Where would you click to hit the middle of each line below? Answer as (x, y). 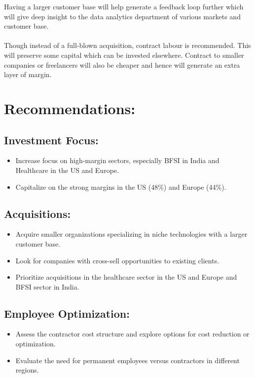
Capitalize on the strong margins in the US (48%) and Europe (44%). (121, 187)
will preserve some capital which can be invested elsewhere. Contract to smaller (124, 55)
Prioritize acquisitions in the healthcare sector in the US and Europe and (126, 277)
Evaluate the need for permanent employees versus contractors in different (127, 360)
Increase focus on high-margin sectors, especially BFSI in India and (117, 160)
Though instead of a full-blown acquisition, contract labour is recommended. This (127, 45)
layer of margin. (28, 74)
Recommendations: (70, 108)
